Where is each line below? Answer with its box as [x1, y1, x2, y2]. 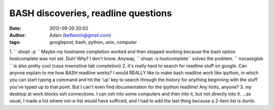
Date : [9, 25, 21, 31]
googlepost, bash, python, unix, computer [49, 39, 137, 45]
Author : [9, 32, 26, 38]
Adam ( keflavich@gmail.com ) [49, 32, 111, 38]
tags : [9, 39, 21, 45]
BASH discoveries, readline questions [9, 8, 172, 19]
